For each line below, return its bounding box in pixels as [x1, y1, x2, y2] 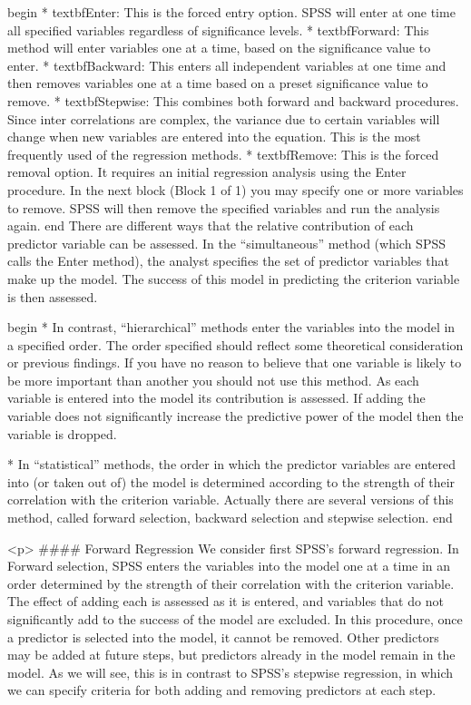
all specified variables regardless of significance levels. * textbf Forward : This [7, 20, 429, 39]
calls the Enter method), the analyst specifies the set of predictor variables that [7, 251, 449, 270]
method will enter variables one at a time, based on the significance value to [7, 38, 431, 57]
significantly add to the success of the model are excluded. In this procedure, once [7, 610, 463, 628]
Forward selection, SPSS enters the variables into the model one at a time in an [7, 556, 451, 575]
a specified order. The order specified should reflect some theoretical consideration [7, 335, 464, 354]
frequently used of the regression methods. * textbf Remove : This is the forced [7, 144, 439, 163]
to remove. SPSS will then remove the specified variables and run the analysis [7, 198, 440, 217]
